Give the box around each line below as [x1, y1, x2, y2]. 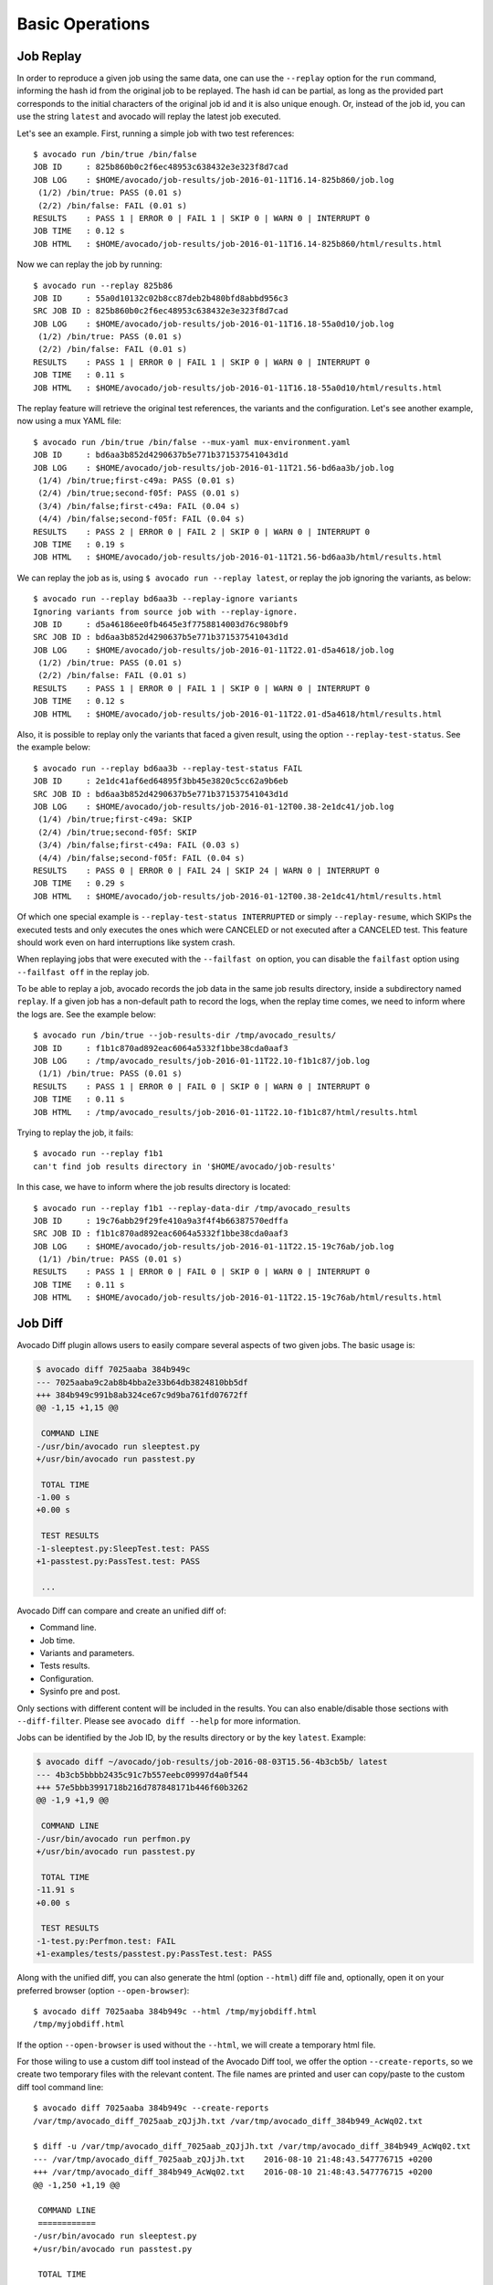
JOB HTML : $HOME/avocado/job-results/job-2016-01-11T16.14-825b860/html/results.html [33, 239, 443, 249]
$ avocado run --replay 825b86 [33, 280, 173, 291]
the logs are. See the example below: [16, 1008, 157, 1019]
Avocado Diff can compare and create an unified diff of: [16, 1605, 227, 1616]
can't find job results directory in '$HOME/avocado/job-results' [33, 1161, 337, 1172]
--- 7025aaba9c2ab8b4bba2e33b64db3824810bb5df [36, 1376, 248, 1387]
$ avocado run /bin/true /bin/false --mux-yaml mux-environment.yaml [33, 437, 351, 447]
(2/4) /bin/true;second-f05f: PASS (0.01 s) [37, 488, 241, 498]
